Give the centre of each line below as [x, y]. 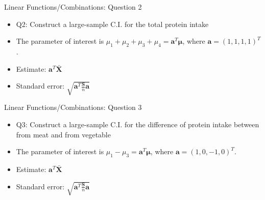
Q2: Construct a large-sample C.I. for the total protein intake [112, 24]
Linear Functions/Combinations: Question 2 [73, 7]
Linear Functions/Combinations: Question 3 [73, 107]
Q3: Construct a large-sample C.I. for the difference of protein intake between [138, 124]
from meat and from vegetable [63, 134]
